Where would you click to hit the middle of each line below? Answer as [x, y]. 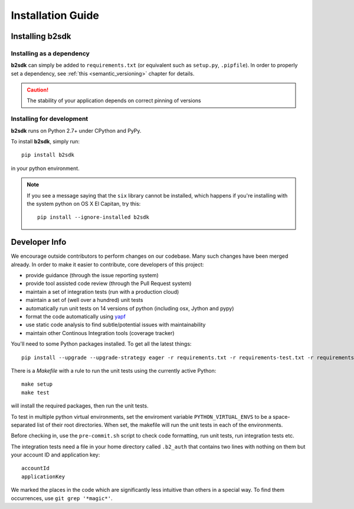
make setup [37, 384]
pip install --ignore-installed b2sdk [94, 217]
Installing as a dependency [50, 53]
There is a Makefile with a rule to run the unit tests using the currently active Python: [114, 370]
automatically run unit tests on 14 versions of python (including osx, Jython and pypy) [130, 308]
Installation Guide [55, 15]
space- [281, 416]
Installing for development [50, 119]
